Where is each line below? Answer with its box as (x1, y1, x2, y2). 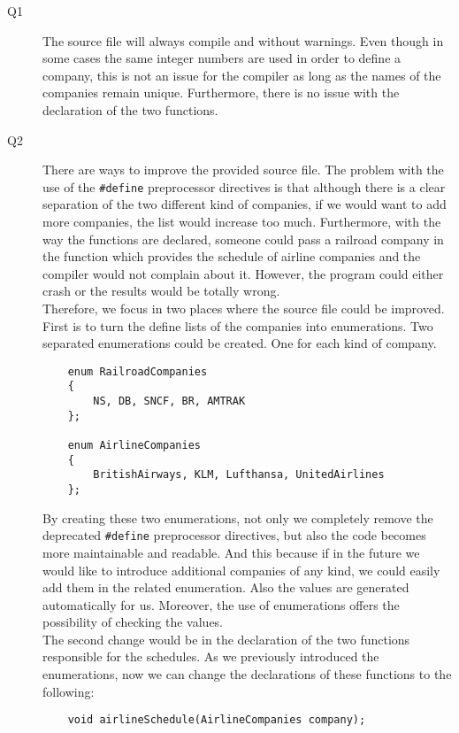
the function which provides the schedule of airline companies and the (42, 247, 421, 266)
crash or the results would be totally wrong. (42, 282, 280, 300)
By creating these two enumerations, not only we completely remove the (42, 508, 433, 527)
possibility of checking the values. (42, 613, 224, 631)
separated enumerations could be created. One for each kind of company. (42, 334, 437, 352)
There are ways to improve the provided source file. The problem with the (42, 160, 444, 179)
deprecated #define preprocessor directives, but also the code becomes (42, 526, 426, 544)
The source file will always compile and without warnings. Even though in (42, 31, 444, 50)
